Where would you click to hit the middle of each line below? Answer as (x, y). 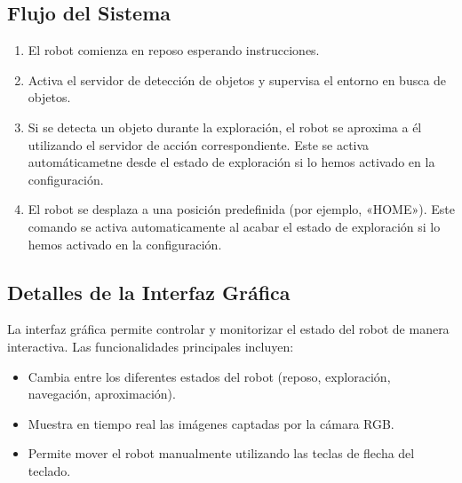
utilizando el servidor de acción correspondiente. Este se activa (199, 144)
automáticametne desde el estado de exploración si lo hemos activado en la (231, 162)
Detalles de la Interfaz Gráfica (149, 292)
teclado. (49, 470)
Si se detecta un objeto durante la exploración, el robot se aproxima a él (225, 127)
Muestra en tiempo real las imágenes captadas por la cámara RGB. (211, 423)
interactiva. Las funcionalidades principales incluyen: (151, 346)
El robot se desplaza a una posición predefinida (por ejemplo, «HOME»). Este (241, 209)
